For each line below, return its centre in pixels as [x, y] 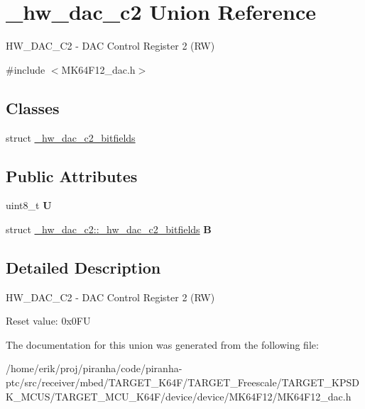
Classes [33, 107]
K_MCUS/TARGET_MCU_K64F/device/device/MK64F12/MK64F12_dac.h [179, 396]
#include [26, 69]
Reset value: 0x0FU [48, 321]
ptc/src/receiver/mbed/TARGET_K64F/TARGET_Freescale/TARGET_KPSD [182, 382]
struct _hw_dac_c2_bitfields [71, 137]
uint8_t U [29, 205]
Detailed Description [83, 267]
